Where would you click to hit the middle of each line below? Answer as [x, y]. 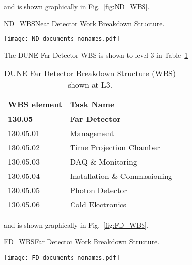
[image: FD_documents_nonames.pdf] [62, 257]
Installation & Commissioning [121, 176]
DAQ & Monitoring [104, 162]
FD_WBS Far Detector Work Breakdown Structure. [82, 242]
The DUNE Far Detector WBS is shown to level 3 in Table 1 [96, 54]
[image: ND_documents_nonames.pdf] [62, 39]
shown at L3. [90, 85]
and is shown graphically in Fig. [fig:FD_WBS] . [76, 225]
